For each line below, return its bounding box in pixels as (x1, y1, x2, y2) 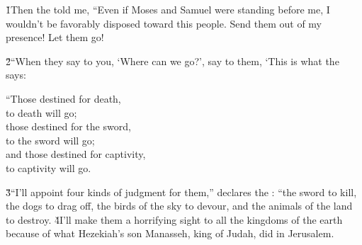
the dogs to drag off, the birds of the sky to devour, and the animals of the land (6, 198, 353, 213)
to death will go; (6, 105, 77, 120)
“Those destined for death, (6, 91, 121, 106)
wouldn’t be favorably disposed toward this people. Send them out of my (6, 16, 322, 30)
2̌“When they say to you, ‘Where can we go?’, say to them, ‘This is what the (6, 53, 339, 68)
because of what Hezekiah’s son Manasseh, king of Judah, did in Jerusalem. (6, 226, 334, 241)
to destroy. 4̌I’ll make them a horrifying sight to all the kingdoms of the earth (6, 212, 343, 227)
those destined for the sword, (6, 119, 131, 134)
